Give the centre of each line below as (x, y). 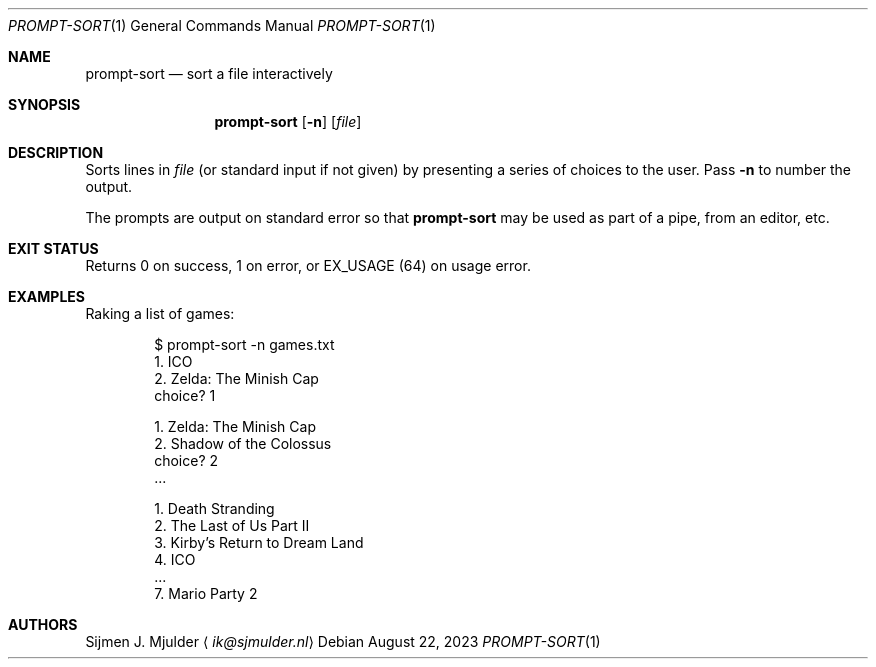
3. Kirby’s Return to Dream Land (259, 542)
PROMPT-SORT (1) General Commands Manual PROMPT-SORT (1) (222, 25)
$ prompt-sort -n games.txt (244, 344)
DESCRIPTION (56, 152)
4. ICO (175, 559)
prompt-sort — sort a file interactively (209, 73)
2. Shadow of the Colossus (243, 443)
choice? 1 (185, 395)
